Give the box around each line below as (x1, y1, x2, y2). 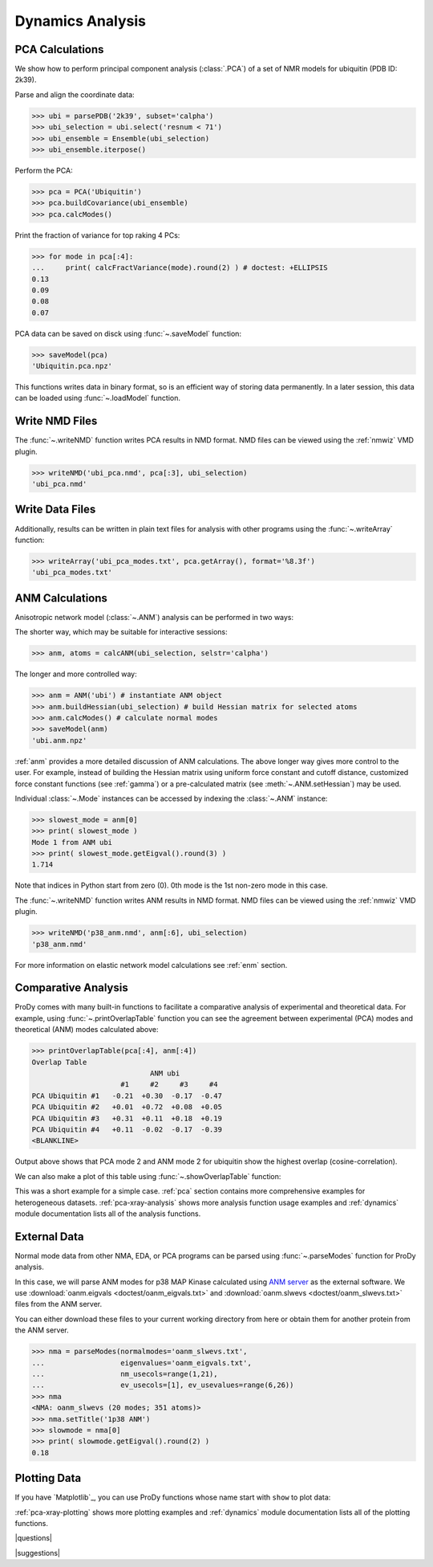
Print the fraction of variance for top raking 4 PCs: (14, 230, 180, 240)
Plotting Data (14, 1471, 82, 1485)
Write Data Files (14, 503, 96, 516)
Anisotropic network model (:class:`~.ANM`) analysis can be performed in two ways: (14, 612, 294, 622)
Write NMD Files (14, 414, 98, 428)
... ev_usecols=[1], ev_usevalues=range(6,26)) (31, 1381, 294, 1389)
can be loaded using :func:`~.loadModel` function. (14, 394, 180, 403)
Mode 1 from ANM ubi (31, 838, 112, 847)
